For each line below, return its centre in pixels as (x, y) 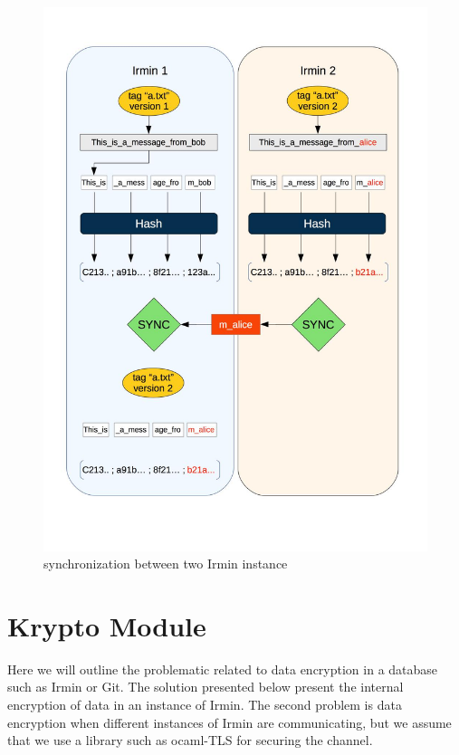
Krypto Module (107, 625)
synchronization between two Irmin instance (166, 564)
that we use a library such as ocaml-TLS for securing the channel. (190, 740)
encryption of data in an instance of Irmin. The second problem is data (205, 705)
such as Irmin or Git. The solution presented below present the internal (206, 687)
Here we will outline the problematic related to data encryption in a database (223, 669)
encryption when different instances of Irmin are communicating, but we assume (229, 722)
